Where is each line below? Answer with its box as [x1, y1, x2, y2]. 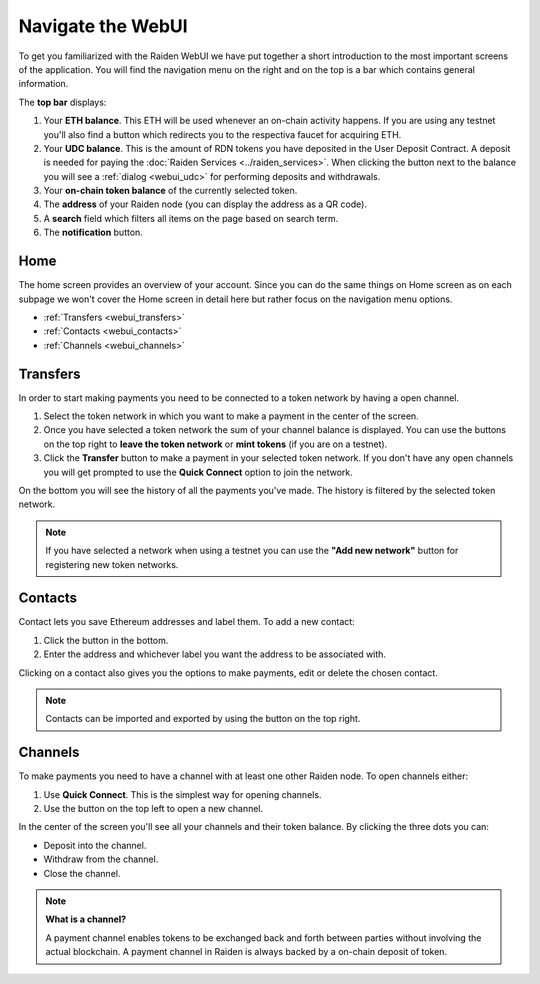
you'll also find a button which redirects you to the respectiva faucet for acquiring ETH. [43, 128, 402, 140]
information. [18, 78, 69, 90]
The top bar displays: [18, 96, 107, 108]
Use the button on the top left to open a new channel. [43, 803, 264, 815]
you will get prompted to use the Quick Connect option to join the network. [43, 466, 354, 478]
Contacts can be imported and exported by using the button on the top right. [45, 713, 361, 725]
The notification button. [43, 226, 144, 239]
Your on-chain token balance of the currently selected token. [43, 185, 298, 197]
